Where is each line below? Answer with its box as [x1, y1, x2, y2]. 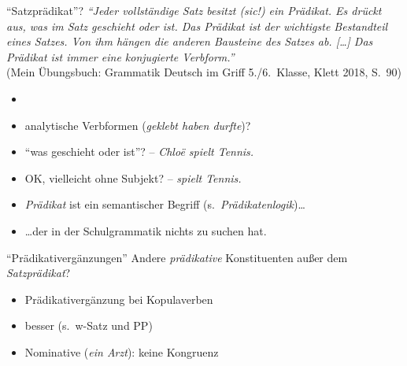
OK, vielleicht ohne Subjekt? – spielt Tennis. [24, 169, 242, 186]
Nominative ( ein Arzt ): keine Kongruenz [24, 343, 219, 360]
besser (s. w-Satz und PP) [24, 317, 153, 334]
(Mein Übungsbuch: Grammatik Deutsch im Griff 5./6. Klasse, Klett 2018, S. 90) [6, 64, 402, 80]
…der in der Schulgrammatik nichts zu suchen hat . [24, 222, 267, 238]
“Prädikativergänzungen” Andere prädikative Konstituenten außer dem [6, 249, 348, 265]
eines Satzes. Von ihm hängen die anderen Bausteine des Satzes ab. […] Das [6, 33, 373, 50]
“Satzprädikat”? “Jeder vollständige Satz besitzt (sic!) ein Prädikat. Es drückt [6, 2, 382, 18]
